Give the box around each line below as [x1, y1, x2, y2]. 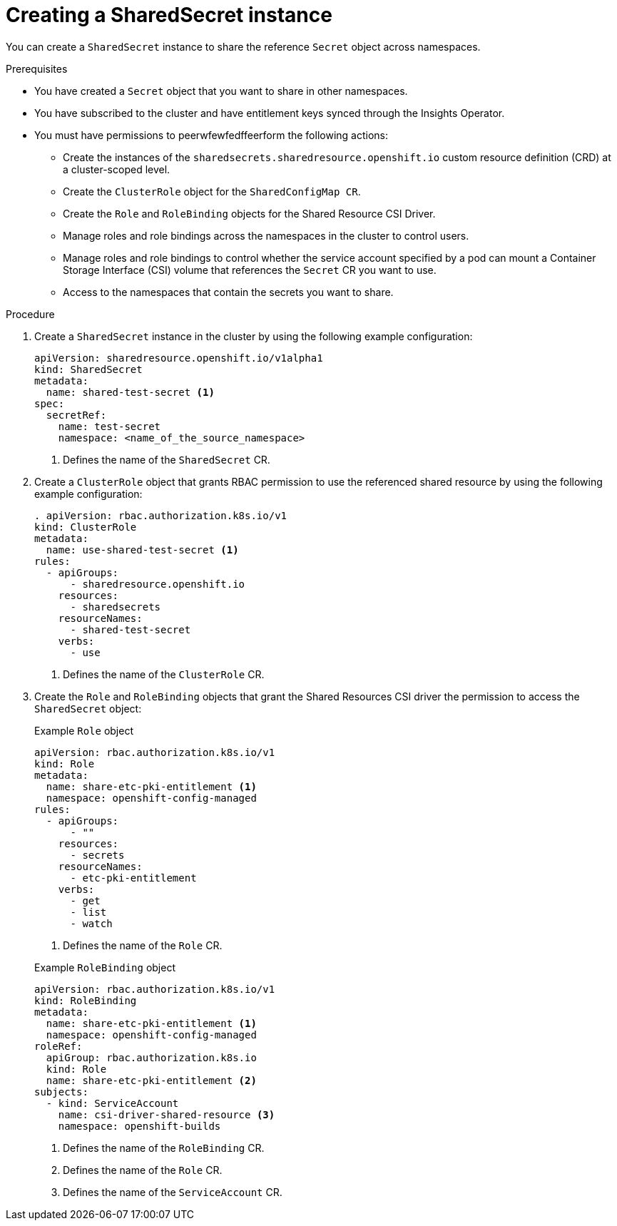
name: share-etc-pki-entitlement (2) [46, 1074, 257, 1086]
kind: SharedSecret [34, 363, 143, 375]
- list [70, 906, 107, 918]
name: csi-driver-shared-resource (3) [58, 1108, 275, 1120]
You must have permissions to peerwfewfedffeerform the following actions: [34, 128, 389, 141]
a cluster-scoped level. [63, 163, 170, 175]
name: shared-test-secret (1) [46, 386, 215, 398]
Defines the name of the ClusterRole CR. [63, 668, 265, 680]
